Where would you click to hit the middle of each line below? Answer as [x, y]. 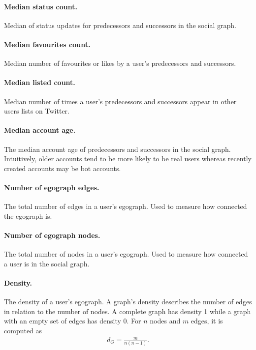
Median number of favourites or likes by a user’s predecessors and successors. [120, 63]
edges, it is [207, 321]
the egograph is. [28, 216]
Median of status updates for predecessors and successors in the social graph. [120, 25]
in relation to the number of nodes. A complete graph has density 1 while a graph [128, 311]
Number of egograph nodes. [52, 235]
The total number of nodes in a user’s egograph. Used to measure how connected [126, 254]
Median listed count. [40, 82]
